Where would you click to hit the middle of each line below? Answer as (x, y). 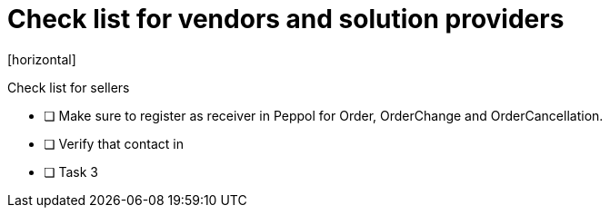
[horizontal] (42, 59)
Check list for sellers (69, 87)
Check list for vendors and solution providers (286, 19)
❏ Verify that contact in (114, 143)
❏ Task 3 (71, 171)
